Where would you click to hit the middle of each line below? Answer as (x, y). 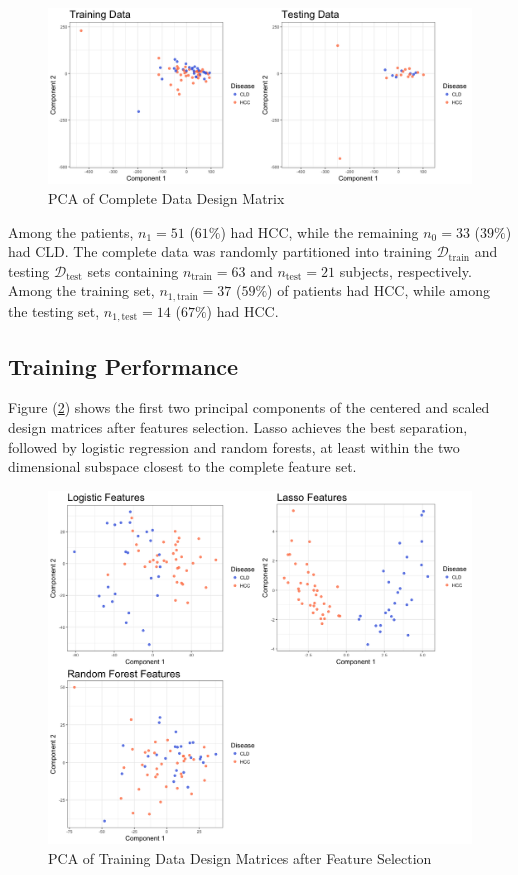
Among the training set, (81, 290)
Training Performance (123, 365)
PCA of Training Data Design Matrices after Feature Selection (240, 857)
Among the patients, (71, 231)
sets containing (133, 270)
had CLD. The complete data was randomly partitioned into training (220, 251)
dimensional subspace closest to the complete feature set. (182, 466)
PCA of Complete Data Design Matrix (166, 197)
